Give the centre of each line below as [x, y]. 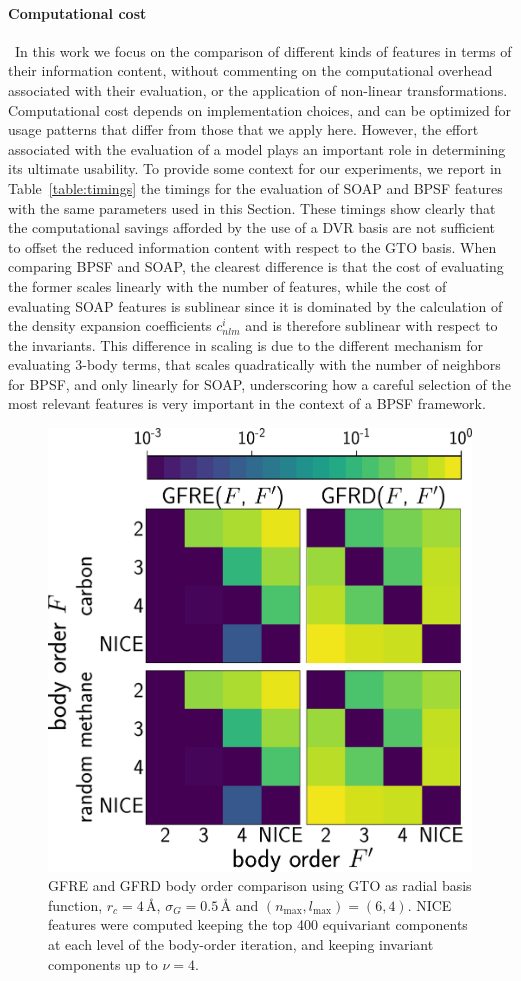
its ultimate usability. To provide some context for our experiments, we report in [255, 168]
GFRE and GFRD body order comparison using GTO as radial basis [260, 885]
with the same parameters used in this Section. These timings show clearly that [252, 207]
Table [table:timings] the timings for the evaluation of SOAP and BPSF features [255, 187]
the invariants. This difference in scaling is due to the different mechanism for [245, 344]
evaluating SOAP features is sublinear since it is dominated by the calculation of [255, 305]
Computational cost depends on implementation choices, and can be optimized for [260, 109]
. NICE [429, 904]
